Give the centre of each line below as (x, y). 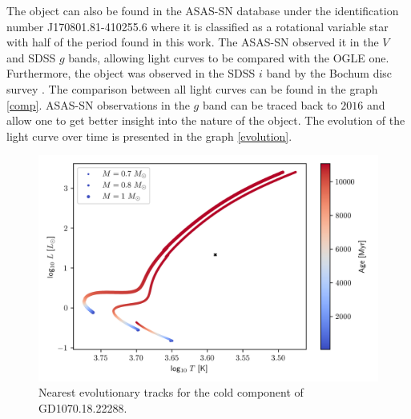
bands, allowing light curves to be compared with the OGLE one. (229, 57)
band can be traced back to (270, 104)
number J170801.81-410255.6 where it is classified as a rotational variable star (197, 26)
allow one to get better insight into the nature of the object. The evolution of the (206, 120)
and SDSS (31, 57)
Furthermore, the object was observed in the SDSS (131, 73)
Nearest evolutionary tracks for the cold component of (171, 392)
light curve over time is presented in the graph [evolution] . (149, 136)
